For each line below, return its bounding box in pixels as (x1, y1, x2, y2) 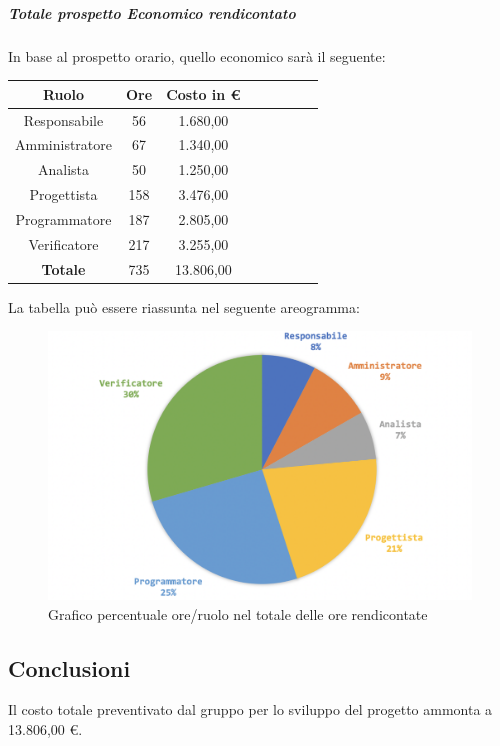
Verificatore (28, 233, 99, 254)
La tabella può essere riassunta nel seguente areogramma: (8, 296, 360, 317)
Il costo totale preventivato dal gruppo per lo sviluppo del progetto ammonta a (8, 699, 493, 720)
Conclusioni (8, 652, 131, 683)
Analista (37, 159, 90, 180)
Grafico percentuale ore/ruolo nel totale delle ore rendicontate (48, 603, 428, 624)
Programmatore (15, 208, 112, 229)
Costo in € (166, 83, 241, 104)
